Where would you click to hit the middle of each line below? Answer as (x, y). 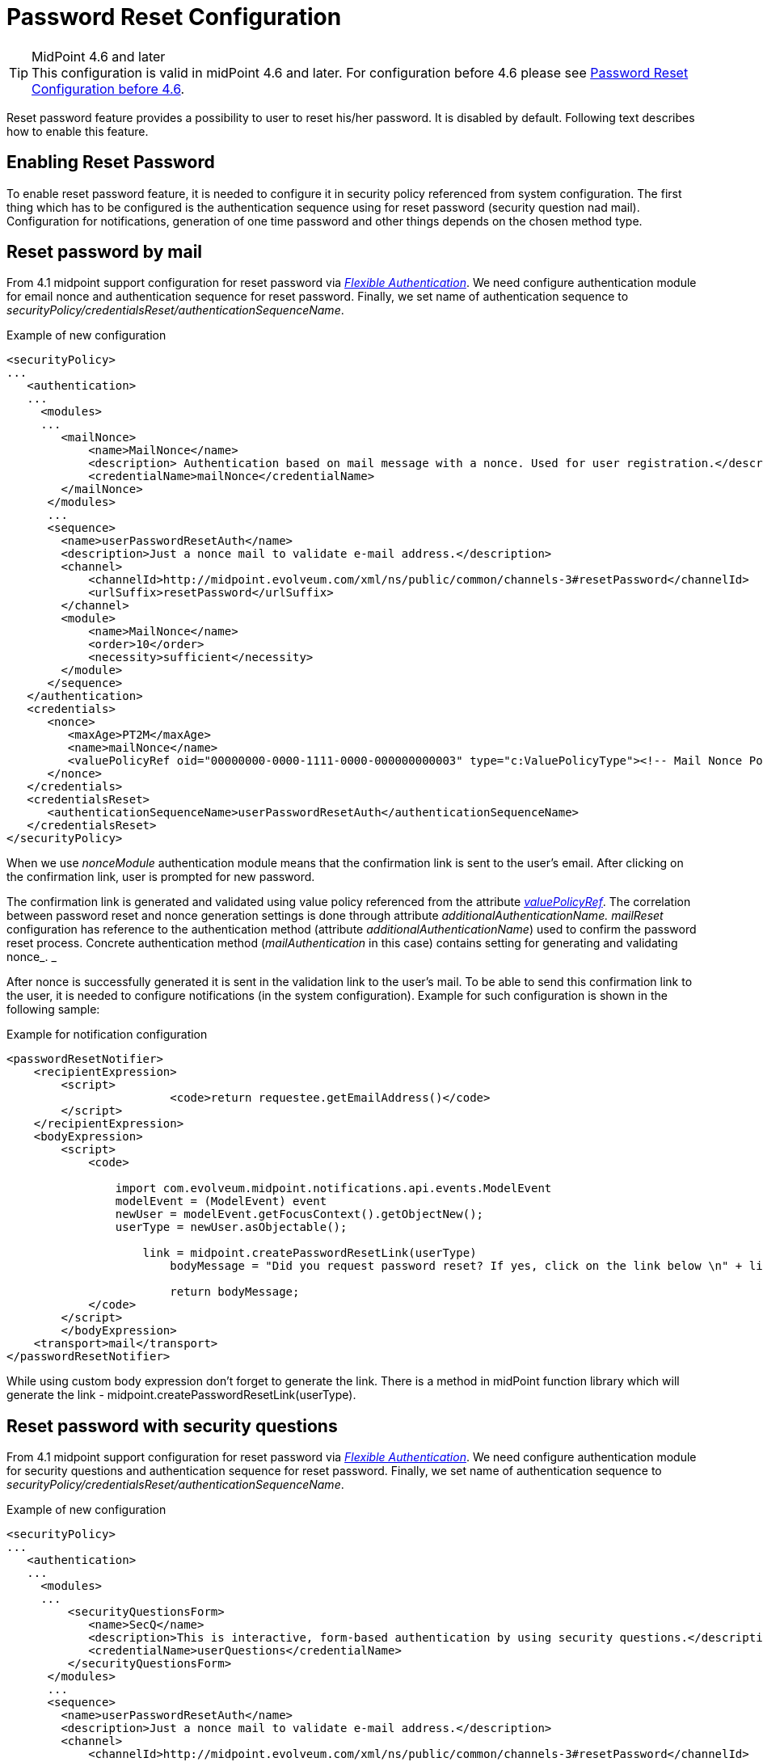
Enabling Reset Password (111, 162)
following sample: (53, 1010)
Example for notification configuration (107, 1035)
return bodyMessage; (235, 1292)
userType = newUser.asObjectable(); (231, 1227)
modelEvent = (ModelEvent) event (221, 1201)
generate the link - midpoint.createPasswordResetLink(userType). (181, 1395)
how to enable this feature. (78, 131)
